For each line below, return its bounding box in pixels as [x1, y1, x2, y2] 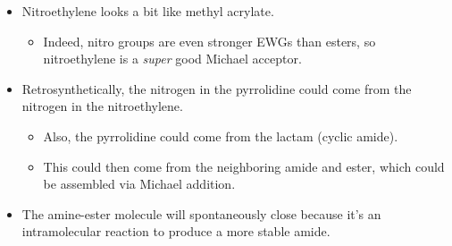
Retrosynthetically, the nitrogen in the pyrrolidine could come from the [21, 79, 412, 98]
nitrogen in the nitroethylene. [21, 97, 183, 115]
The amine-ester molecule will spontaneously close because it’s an [21, 204, 381, 223]
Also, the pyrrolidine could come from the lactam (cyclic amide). [43, 126, 398, 145]
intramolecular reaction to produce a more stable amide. [21, 222, 331, 241]
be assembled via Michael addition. [43, 174, 236, 193]
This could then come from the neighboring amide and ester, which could [43, 157, 445, 175]
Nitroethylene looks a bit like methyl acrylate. [21, 2, 274, 20]
